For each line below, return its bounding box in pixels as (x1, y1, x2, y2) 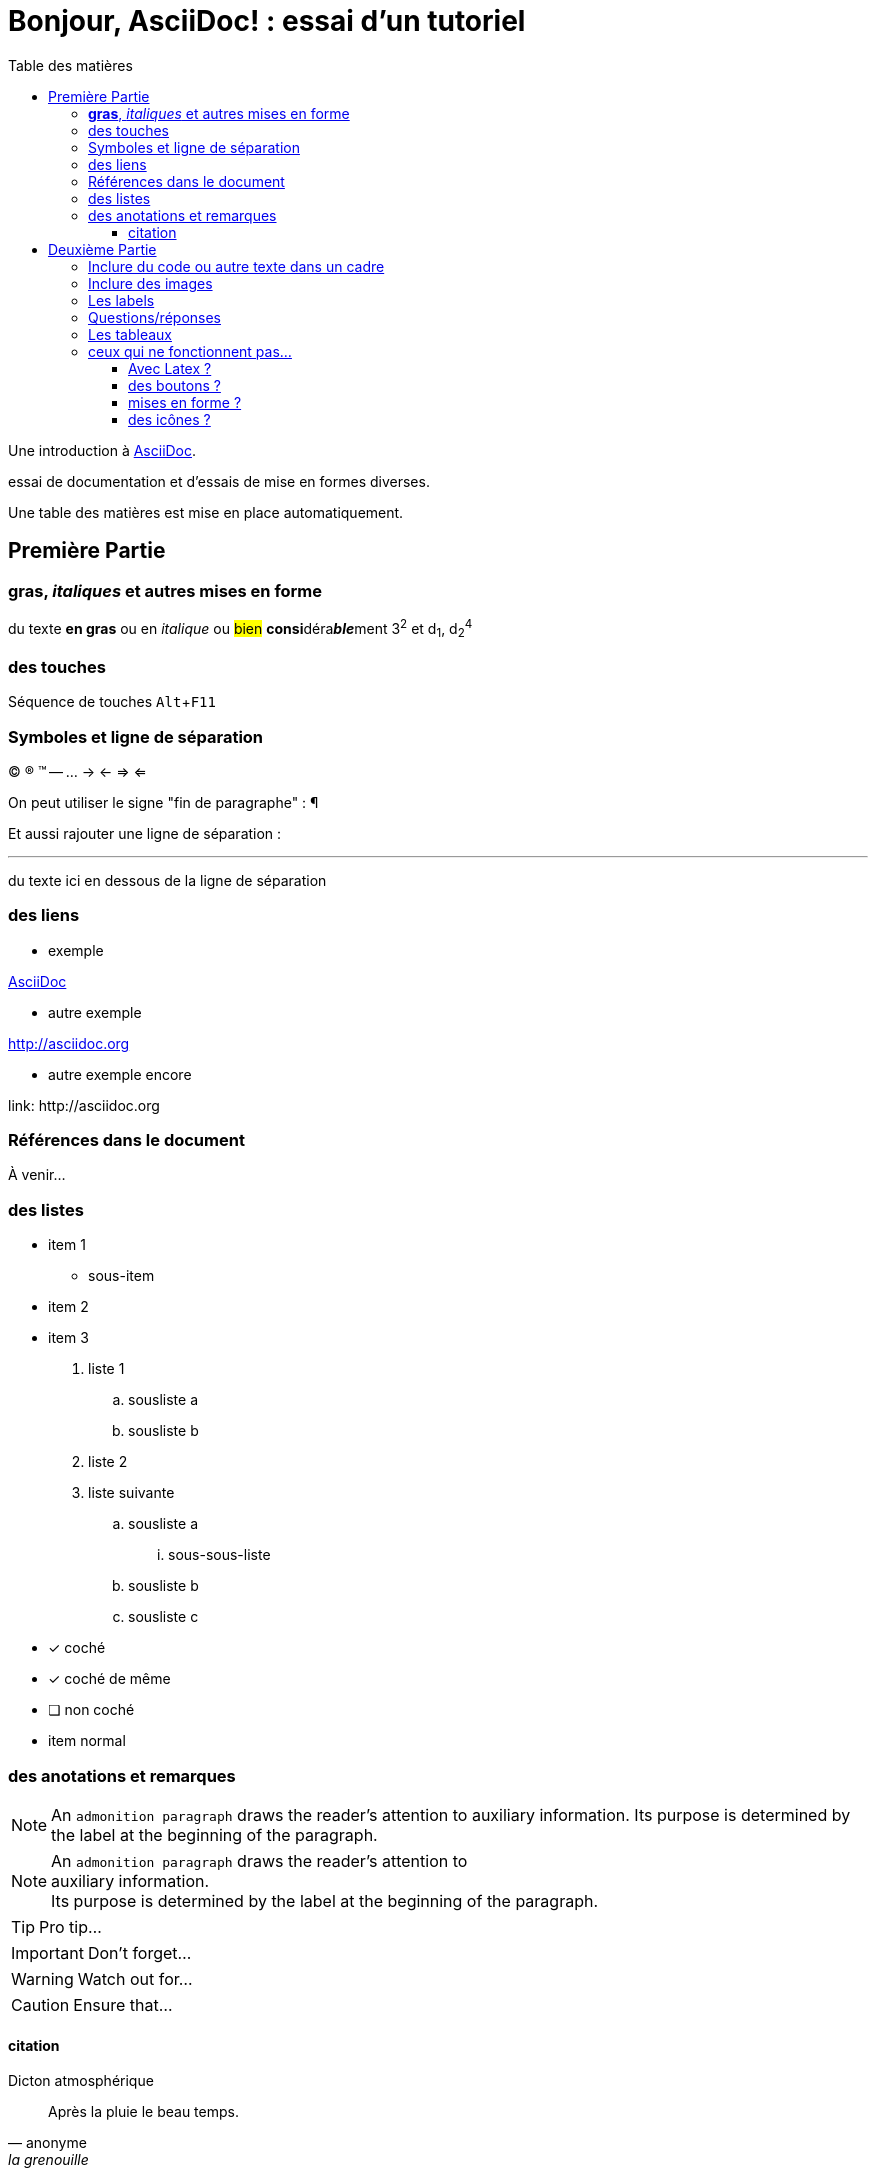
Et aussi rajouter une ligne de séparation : (8, 824, 282, 842)
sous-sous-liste (168, 1546, 271, 1564)
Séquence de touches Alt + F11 (8, 693, 216, 711)
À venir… (8, 1166, 66, 1184)
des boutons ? (128, 376, 221, 394)
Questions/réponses (88, 308, 221, 326)
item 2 (48, 1298, 89, 1316)
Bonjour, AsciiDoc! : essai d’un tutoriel (8, 4, 526, 38)
